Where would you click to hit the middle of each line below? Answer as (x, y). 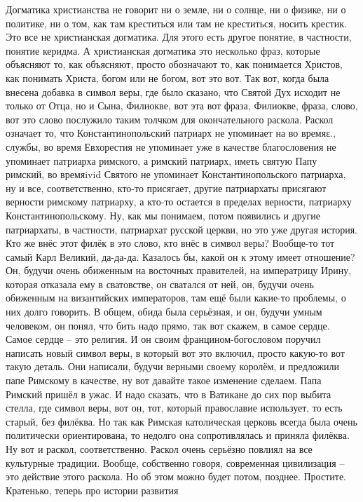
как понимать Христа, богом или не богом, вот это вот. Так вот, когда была (167, 77)
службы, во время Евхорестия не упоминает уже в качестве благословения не (171, 146)
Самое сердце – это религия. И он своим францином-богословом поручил (163, 339)
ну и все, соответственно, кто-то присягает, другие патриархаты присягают (166, 188)
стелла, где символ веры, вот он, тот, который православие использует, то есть (174, 408)
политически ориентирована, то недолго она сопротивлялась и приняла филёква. (178, 435)
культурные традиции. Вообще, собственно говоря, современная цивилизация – (175, 462)
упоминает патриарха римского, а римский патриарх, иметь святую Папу (162, 160)
